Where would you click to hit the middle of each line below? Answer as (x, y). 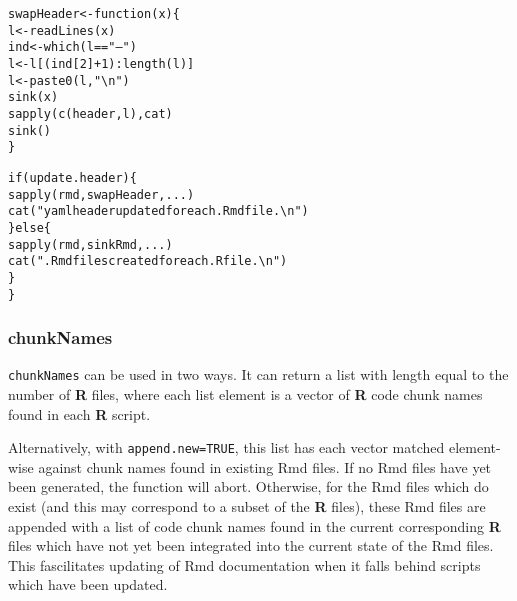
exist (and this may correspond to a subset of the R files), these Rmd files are (247, 506)
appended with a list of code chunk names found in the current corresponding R (254, 525)
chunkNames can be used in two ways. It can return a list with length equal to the (258, 374)
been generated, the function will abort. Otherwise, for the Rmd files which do (248, 486)
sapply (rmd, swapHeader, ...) (101, 194)
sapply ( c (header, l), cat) (90, 113)
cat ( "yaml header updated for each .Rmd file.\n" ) (158, 211)
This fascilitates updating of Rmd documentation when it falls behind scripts (244, 564)
